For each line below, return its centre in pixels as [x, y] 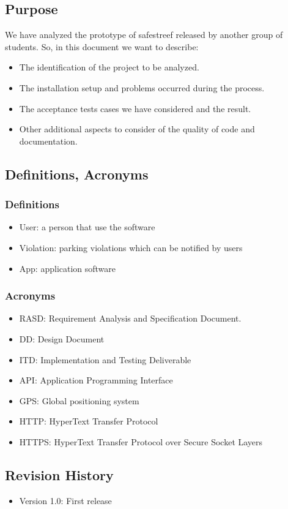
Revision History [59, 474]
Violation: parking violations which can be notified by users [131, 247]
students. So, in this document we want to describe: [102, 46]
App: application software [68, 268]
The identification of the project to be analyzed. [109, 67]
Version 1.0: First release [65, 500]
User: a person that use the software [87, 227]
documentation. [48, 141]
